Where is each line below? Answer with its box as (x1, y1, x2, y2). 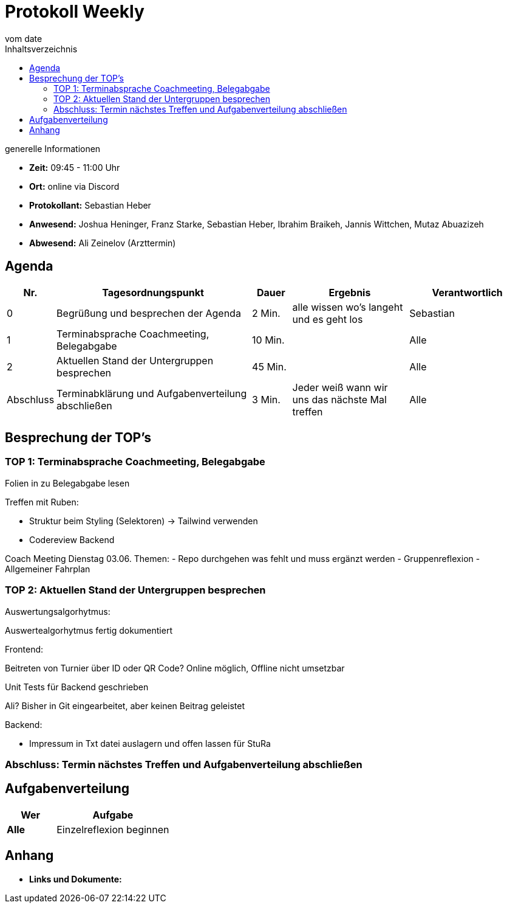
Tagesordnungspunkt (102, 286, 204, 299)
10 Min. (252, 333, 285, 346)
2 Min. (252, 307, 281, 319)
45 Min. (252, 360, 287, 373)
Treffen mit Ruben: (5, 496, 79, 507)
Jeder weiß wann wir (292, 381, 388, 393)
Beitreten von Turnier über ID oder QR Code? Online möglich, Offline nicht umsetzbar (5, 662, 345, 673)
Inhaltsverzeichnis (5, 43, 78, 54)
